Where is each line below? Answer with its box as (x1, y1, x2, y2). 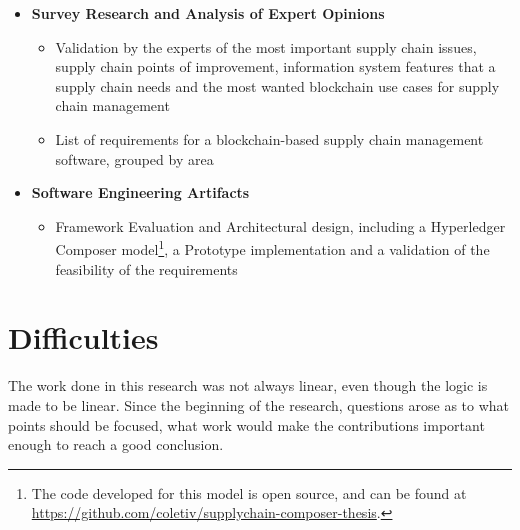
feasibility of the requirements (55, 258, 238, 279)
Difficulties (8, 317, 159, 358)
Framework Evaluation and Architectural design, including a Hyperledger (55, 215, 506, 236)
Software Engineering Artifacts (31, 182, 250, 203)
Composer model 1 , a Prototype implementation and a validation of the (55, 236, 490, 259)
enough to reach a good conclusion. (8, 434, 224, 455)
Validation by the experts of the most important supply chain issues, (55, 36, 477, 57)
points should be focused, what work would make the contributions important (8, 414, 485, 435)
